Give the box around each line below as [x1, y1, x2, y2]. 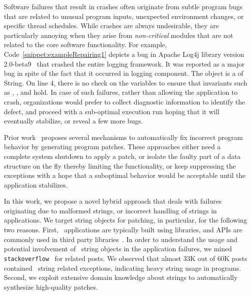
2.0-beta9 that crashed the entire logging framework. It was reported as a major [4, 58, 245, 69]
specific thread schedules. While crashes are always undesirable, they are [4, 20, 219, 31]
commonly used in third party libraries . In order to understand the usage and [4, 234, 238, 244]
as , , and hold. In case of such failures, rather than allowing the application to [4, 87, 238, 97]
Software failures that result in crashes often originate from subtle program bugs [4, 1, 243, 11]
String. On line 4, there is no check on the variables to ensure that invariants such [4, 77, 248, 87]
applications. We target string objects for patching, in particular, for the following [4, 215, 247, 225]
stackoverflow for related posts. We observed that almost [4, 253, 181, 263]
